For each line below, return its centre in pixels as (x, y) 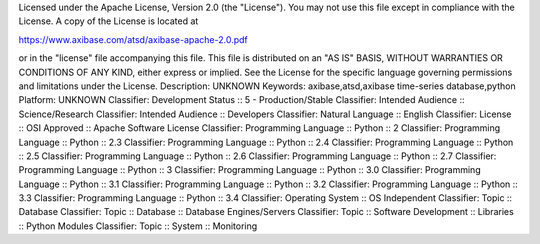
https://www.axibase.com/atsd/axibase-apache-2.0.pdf (133, 39)
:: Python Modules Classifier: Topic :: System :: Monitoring (138, 226)
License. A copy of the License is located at (108, 21)
